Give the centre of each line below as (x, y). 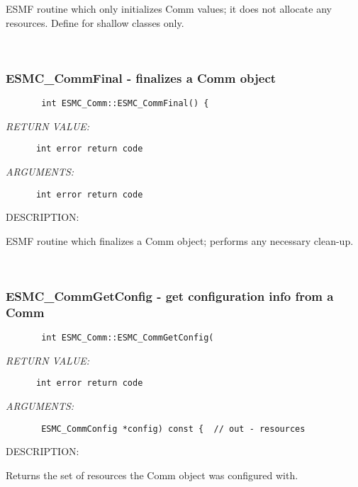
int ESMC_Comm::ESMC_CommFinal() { (125, 103)
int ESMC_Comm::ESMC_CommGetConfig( (128, 338)
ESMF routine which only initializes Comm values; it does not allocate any (169, 8)
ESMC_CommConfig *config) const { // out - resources (173, 429)
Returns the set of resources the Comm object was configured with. (152, 475)
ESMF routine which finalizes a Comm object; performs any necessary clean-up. (180, 240)
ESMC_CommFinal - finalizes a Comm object (141, 78)
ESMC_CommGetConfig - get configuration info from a (170, 296)
